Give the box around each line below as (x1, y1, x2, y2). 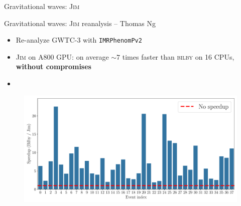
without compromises (16, 61, 91, 72)
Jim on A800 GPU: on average (16, 51, 109, 62)
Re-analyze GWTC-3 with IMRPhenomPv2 (16, 35, 142, 45)
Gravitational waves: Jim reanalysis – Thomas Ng (4, 18, 156, 28)
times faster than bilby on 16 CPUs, (122, 51, 234, 62)
